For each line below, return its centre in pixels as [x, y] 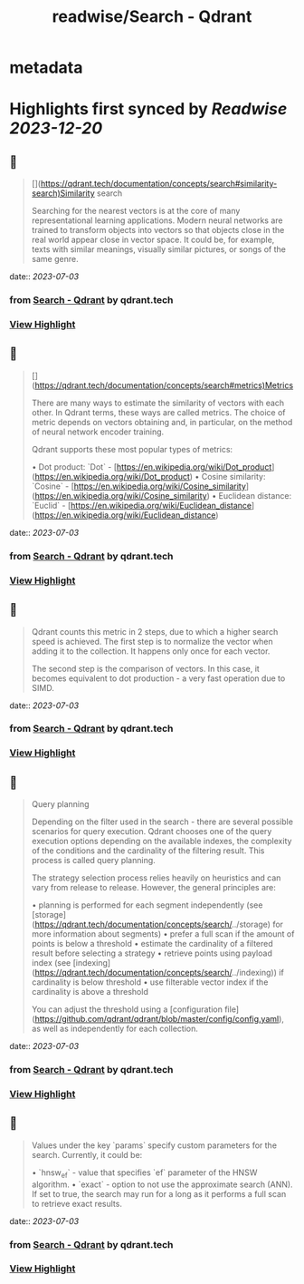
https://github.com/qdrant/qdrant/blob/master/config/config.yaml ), [160, 1019]
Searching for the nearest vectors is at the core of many [136, 211]
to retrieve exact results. [76, 1203]
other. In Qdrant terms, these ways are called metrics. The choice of [159, 412]
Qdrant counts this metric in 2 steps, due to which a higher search [155, 631]
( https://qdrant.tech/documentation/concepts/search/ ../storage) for [157, 924]
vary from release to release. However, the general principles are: [153, 888]
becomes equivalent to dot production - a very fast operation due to [158, 678]
